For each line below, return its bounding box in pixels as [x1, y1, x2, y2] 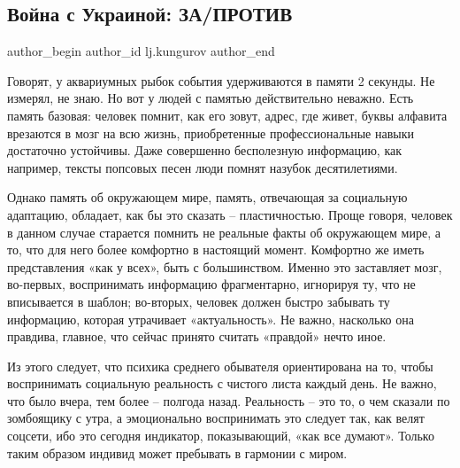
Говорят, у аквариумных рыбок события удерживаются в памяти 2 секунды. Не [7, 71, 435, 90]
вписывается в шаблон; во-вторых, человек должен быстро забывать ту [7, 292, 390, 310]
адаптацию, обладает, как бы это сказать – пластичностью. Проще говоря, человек [7, 205, 453, 223]
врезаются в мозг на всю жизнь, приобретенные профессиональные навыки [7, 123, 414, 142]
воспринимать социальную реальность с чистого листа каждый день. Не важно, [7, 374, 437, 393]
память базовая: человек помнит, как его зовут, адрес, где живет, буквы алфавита [7, 105, 448, 124]
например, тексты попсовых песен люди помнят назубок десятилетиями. [7, 158, 398, 176]
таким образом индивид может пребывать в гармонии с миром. [7, 443, 348, 462]
